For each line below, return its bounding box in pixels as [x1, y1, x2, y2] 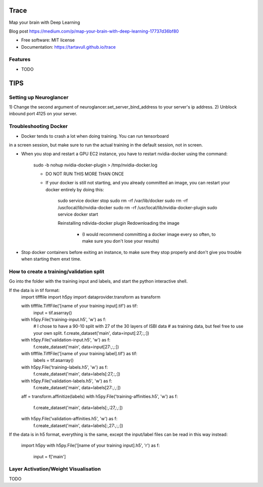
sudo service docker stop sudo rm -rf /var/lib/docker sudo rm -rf [57, 198, 188, 204]
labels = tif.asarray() [33, 358, 74, 363]
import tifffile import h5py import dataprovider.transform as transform [21, 294, 161, 300]
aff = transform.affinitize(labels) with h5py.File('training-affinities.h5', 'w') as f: [21, 394, 178, 399]
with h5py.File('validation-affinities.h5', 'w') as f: [21, 416, 118, 422]
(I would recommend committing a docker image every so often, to [82, 231, 216, 237]
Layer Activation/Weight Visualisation [9, 466, 101, 472]
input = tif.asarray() [33, 309, 73, 316]
